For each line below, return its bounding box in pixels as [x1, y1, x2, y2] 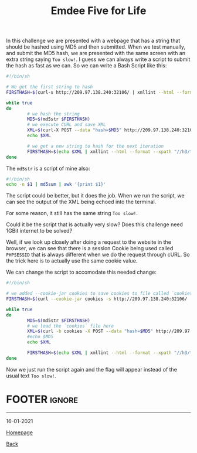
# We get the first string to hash [6, 84, 93, 90]
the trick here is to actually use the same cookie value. [6, 257, 138, 264]
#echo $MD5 [27, 334, 54, 340]
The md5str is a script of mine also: [6, 165, 90, 172]
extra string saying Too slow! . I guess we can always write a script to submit [6, 56, 191, 63]
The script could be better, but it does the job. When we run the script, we [6, 192, 185, 199]
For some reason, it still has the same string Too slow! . [6, 210, 138, 217]
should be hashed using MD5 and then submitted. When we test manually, [6, 43, 186, 50]
